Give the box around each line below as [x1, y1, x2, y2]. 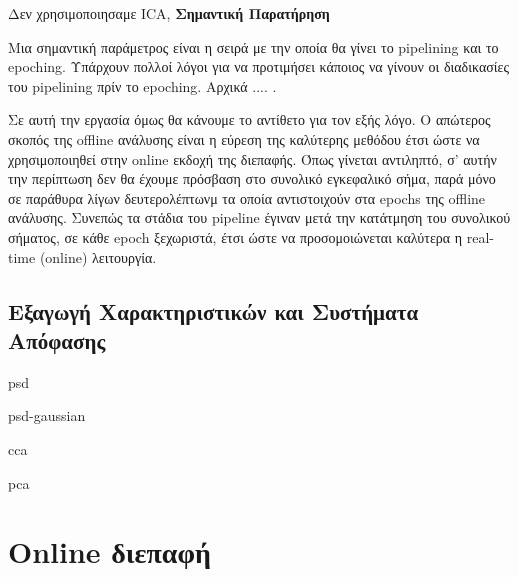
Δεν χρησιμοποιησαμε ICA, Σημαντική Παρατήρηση [8, 3, 330, 23]
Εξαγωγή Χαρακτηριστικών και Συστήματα [8, 295, 419, 326]
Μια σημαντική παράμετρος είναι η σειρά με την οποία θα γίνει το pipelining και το [8, 36, 499, 57]
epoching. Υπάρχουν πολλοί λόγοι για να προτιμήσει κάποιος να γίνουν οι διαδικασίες [8, 56, 509, 77]
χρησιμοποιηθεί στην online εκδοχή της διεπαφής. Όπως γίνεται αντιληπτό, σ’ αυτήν [8, 148, 497, 169]
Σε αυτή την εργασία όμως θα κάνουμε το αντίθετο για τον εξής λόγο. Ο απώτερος [8, 109, 491, 130]
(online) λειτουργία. [39, 246, 157, 267]
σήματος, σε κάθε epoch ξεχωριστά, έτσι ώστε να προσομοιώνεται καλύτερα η [8, 226, 463, 247]
